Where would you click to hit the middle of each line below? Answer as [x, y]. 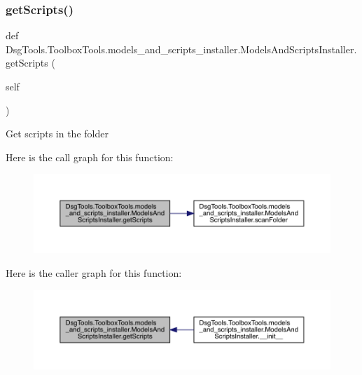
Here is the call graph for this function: [90, 157]
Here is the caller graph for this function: [94, 273]
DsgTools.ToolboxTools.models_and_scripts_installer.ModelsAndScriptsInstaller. [181, 49]
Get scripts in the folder [57, 134]
